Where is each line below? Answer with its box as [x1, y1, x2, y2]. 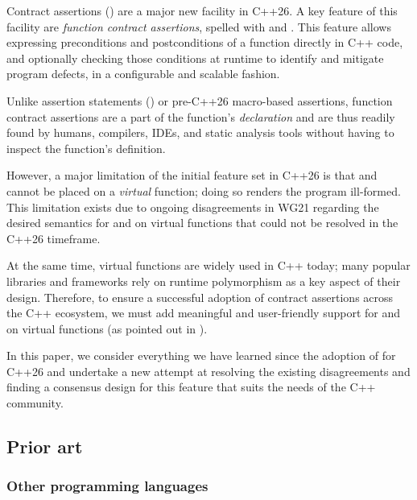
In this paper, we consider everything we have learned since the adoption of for [6, 347, 396, 364]
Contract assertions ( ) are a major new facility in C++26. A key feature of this [6, 2, 398, 19]
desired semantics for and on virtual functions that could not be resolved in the [6, 214, 398, 231]
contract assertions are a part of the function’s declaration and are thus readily [6, 108, 395, 125]
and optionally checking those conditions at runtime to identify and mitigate [6, 49, 384, 66]
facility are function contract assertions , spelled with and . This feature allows [6, 18, 391, 35]
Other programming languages [6, 476, 208, 496]
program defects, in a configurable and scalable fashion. [6, 65, 280, 82]
